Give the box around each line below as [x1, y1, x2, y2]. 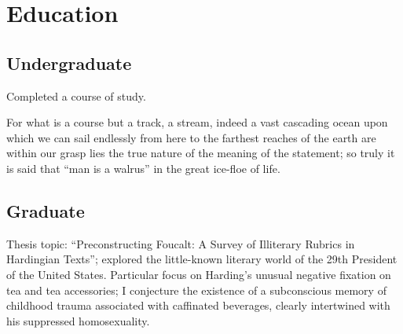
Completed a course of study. [6, 87, 146, 104]
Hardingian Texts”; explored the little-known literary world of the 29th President [6, 251, 398, 267]
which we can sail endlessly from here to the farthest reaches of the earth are [6, 129, 376, 145]
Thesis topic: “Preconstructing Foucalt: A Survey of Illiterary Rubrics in [6, 235, 355, 251]
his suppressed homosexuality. [6, 312, 150, 328]
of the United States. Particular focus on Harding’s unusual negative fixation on [6, 266, 391, 282]
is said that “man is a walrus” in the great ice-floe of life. [6, 160, 280, 176]
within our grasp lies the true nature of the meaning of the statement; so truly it [6, 145, 395, 161]
